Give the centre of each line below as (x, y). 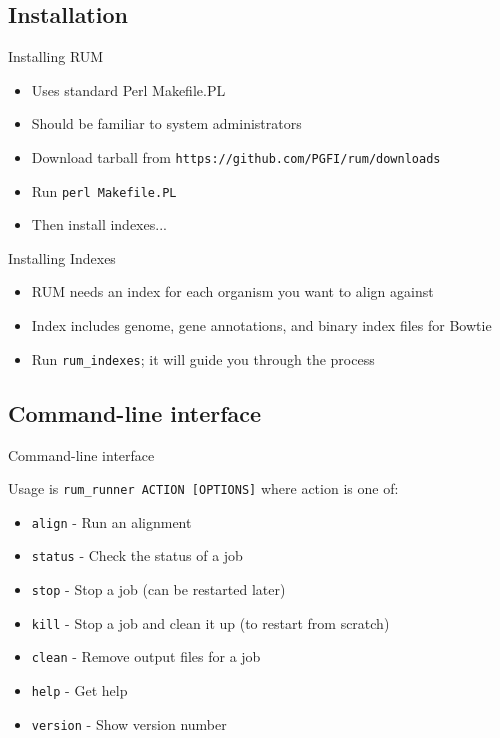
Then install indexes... (99, 224)
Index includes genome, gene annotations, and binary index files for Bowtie (261, 325)
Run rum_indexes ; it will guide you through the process (203, 358)
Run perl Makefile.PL (104, 190)
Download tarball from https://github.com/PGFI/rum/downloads (236, 156)
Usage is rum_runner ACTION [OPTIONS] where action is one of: (203, 488)
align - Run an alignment (111, 521)
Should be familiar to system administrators (166, 123)
